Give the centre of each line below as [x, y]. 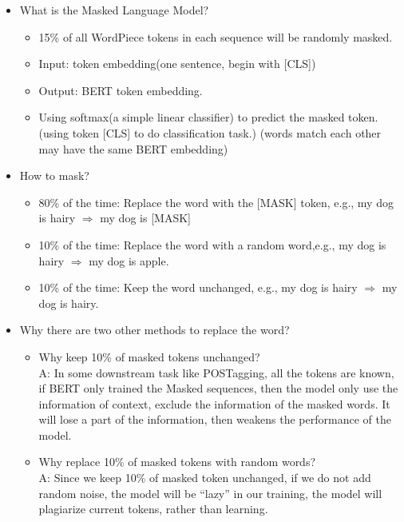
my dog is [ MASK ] [145, 218]
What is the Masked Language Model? [114, 10]
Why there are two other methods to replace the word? [154, 330]
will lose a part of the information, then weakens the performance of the [215, 419]
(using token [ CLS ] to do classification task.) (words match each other [210, 132]
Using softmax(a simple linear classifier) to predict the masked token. [208, 117]
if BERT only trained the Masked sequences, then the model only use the [218, 388]
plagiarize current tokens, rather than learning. [153, 509]
